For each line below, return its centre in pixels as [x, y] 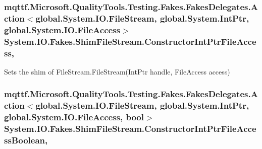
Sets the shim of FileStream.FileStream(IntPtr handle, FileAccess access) [117, 71]
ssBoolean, [26, 140]
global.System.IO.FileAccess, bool [74, 117]
